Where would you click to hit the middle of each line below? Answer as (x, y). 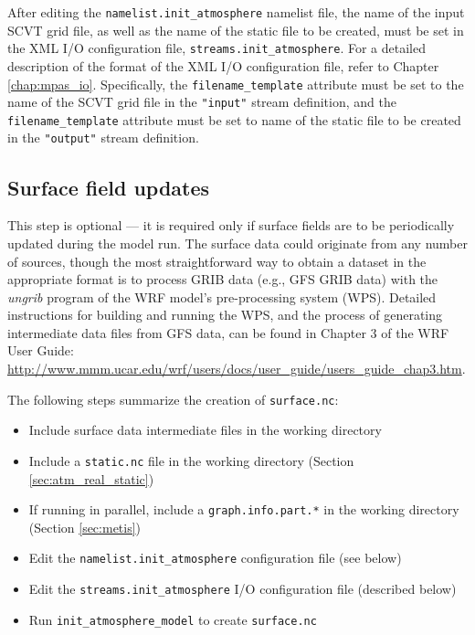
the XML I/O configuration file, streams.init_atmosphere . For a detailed (216, 48)
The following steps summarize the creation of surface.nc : (173, 399)
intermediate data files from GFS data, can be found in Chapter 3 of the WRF (228, 332)
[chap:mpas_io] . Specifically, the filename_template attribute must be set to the (236, 84)
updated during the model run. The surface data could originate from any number (237, 243)
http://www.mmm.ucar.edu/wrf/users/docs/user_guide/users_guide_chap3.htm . (237, 369)
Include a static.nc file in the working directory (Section (191, 460)
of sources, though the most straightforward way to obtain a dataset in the (217, 261)
